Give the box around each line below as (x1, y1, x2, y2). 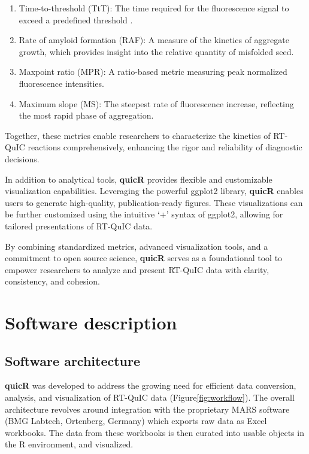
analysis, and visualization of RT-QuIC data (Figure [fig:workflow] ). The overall (5, 391, 295, 404)
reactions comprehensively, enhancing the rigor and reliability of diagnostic (28, 141, 302, 153)
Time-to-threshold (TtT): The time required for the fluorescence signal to (19, 2, 289, 14)
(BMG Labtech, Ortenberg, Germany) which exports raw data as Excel (5, 414, 267, 427)
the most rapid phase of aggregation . (19, 109, 154, 122)
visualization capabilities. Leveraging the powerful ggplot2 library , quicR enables (5, 184, 304, 197)
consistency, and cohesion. (5, 275, 100, 287)
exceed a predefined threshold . (19, 13, 133, 26)
